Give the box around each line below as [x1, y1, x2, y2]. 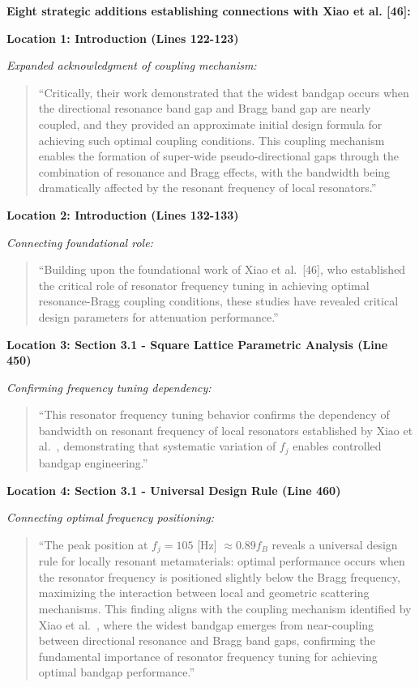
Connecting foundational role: [6, 233, 153, 250]
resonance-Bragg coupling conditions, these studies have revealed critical [38, 292, 399, 309]
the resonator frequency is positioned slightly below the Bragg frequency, [38, 568, 400, 585]
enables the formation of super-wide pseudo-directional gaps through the [38, 147, 400, 164]
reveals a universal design [271, 536, 398, 553]
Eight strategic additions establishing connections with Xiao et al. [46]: [6, 2, 411, 19]
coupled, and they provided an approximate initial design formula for [38, 115, 383, 132]
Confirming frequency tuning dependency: [6, 378, 212, 395]
